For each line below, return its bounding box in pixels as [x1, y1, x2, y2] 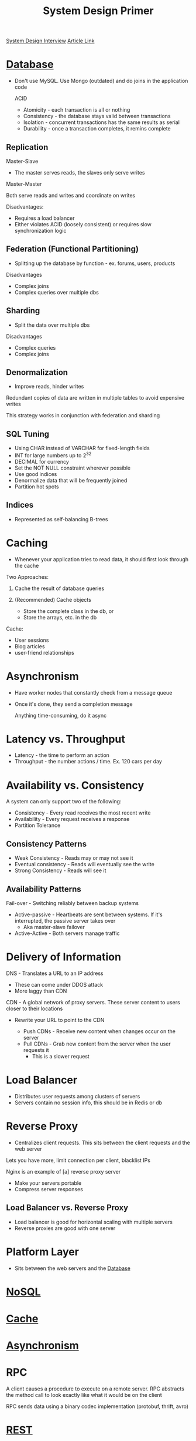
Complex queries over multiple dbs [14, 289, 99, 296]
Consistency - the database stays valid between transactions [23, 113, 171, 120]
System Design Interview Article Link [6, 37, 95, 45]
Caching [6, 536, 48, 549]
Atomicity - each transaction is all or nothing [23, 106, 130, 113]
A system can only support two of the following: [6, 798, 122, 805]
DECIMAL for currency [14, 458, 69, 465]
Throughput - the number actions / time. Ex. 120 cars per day [14, 758, 162, 765]
